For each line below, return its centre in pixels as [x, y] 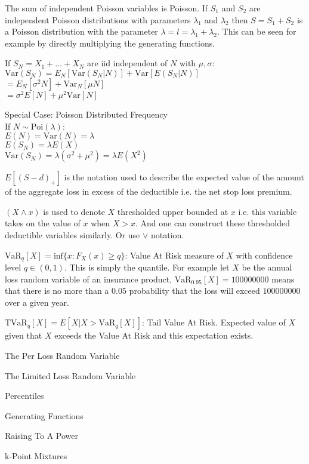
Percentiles [24, 396]
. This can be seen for [257, 31]
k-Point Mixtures [36, 456]
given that [24, 335]
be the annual [267, 267]
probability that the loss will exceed [194, 291]
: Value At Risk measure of [174, 255]
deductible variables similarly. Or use [72, 235]
